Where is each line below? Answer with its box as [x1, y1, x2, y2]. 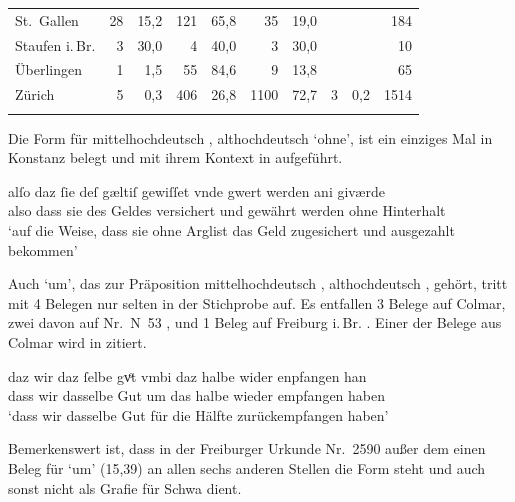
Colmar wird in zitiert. [8, 331, 147, 352]
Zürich [15, 84, 55, 105]
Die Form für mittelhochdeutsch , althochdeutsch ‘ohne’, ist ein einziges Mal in [8, 127, 493, 148]
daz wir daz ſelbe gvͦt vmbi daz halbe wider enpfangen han [8, 365, 367, 386]
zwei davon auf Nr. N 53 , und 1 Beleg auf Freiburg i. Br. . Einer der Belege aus [8, 312, 502, 333]
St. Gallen [15, 9, 79, 30]
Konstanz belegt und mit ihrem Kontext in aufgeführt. [8, 147, 343, 168]
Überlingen [15, 59, 82, 80]
